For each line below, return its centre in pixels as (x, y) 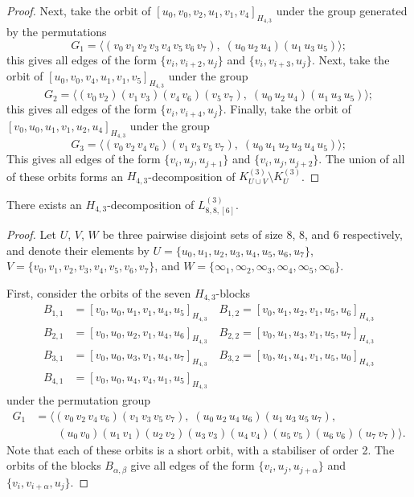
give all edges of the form (193, 465)
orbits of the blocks (54, 465)
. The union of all (362, 159)
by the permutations (57, 32)
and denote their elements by (78, 250)
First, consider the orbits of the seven (99, 292)
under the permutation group (79, 400)
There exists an (44, 204)
